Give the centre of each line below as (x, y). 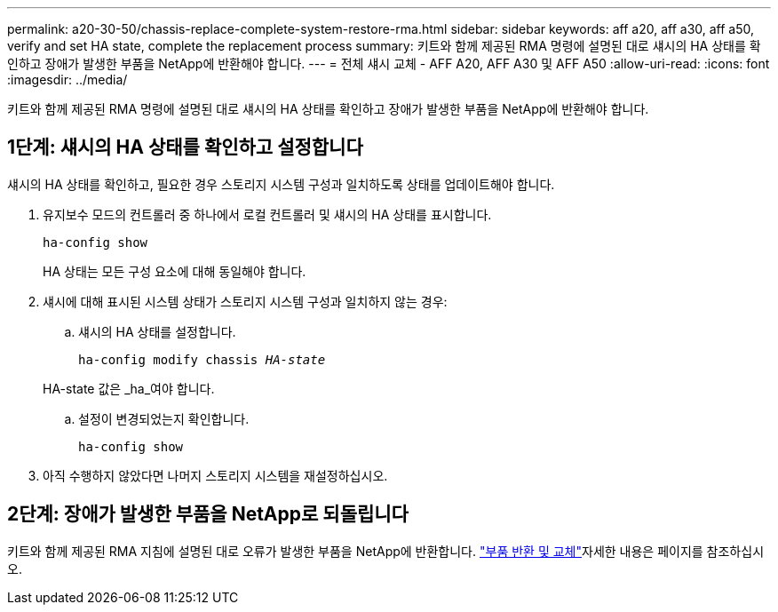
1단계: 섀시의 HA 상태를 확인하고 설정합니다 (185, 147)
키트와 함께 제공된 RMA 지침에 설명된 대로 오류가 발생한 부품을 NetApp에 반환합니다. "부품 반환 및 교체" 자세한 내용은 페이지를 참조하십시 (386, 551)
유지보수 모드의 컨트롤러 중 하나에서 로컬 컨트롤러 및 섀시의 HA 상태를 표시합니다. (267, 214)
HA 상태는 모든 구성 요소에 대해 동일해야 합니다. (175, 271)
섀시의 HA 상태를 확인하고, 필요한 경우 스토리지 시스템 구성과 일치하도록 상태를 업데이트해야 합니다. (281, 184)
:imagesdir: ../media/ (67, 79)
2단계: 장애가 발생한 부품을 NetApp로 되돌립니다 (208, 514)
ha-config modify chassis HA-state (202, 359)
